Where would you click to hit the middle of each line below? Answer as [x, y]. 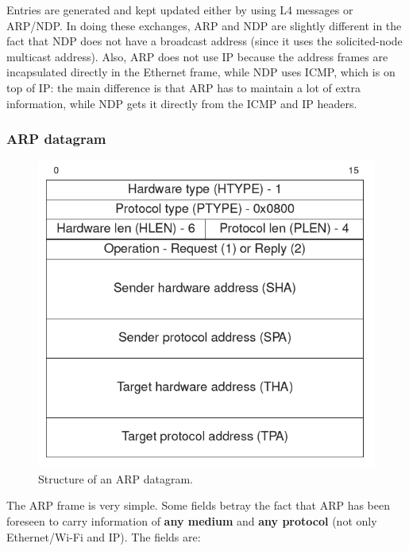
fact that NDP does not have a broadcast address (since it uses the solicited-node [204, 41]
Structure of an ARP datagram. [116, 478]
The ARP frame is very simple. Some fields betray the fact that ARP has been [198, 505]
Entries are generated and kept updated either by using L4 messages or [180, 10]
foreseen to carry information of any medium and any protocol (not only [192, 520]
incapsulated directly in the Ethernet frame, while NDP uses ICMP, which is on [201, 72]
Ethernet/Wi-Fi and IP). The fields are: [104, 536]
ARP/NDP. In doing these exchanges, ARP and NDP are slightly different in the [204, 25]
